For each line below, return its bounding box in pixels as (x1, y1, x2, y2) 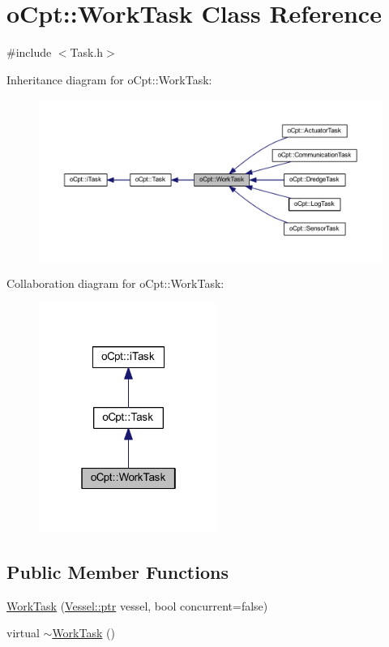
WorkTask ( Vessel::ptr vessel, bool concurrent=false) (6, 597, 268, 614)
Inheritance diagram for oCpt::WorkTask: (6, 71, 212, 88)
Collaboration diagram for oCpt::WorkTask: (6, 275, 224, 292)
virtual (6, 624, 40, 641)
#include (6, 44, 52, 61)
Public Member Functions (6, 559, 229, 584)
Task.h (70, 44, 104, 61)
